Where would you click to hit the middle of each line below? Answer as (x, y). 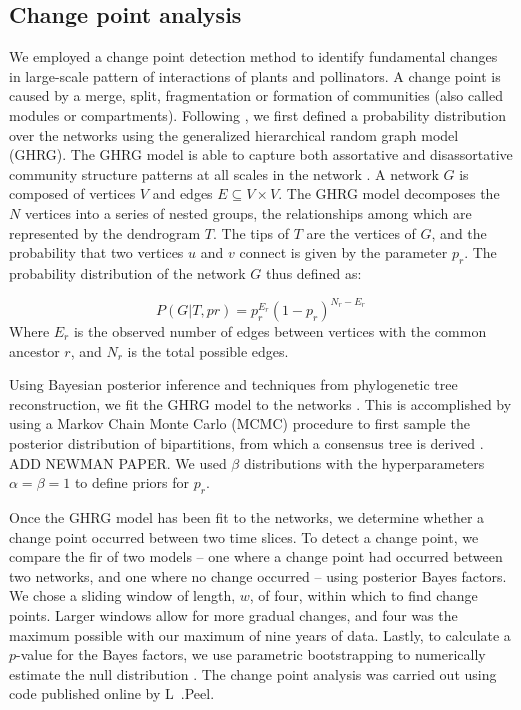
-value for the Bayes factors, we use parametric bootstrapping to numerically (251, 654)
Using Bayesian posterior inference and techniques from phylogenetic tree (233, 384)
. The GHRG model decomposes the (389, 193)
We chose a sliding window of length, (122, 595)
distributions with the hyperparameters (364, 462)
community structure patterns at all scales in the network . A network (224, 173)
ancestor (34, 350)
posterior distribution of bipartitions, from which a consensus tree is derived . (246, 443)
